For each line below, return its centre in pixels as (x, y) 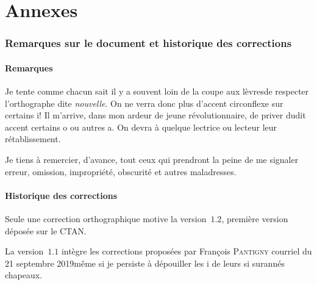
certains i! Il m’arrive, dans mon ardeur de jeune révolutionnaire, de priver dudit (155, 115)
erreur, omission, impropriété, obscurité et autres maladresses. (121, 171)
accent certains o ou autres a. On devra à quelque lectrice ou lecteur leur (141, 127)
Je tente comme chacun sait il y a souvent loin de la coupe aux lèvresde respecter (157, 91)
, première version (255, 218)
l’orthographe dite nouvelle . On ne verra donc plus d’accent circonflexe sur (144, 103)
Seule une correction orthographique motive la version (106, 218)
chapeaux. (24, 275)
